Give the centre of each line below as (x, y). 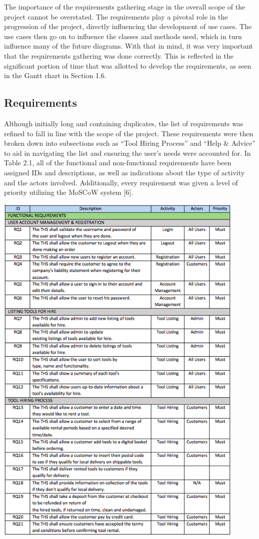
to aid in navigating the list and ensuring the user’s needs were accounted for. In (127, 153)
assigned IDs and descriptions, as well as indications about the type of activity (124, 172)
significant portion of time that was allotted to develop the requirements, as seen (128, 65)
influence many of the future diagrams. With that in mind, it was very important (128, 46)
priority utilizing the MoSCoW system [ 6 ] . (69, 192)
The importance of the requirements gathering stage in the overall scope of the (125, 7)
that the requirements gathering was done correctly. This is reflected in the (119, 55)
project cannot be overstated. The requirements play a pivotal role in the (116, 16)
